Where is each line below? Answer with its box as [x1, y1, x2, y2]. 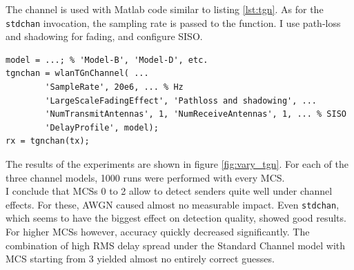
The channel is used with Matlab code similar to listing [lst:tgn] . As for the [6, 2, 324, 16]
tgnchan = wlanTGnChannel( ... [6, 68, 149, 79]
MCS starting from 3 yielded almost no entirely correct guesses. [6, 251, 275, 266]
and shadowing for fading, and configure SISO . [6, 29, 203, 44]
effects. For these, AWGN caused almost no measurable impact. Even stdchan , [6, 197, 340, 211]
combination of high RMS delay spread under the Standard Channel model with [6, 238, 346, 252]
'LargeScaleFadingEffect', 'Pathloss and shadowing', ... [45, 95, 317, 106]
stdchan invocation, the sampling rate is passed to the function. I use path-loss [6, 15, 341, 30]
